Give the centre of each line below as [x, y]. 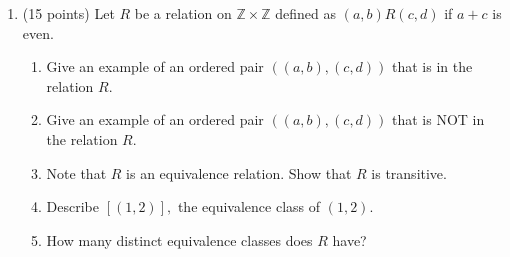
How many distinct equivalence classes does [179, 239]
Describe [73, 206]
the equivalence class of [248, 206]
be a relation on [183, 13]
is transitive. [409, 172]
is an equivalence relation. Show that [239, 172]
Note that [76, 172]
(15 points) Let [68, 13]
